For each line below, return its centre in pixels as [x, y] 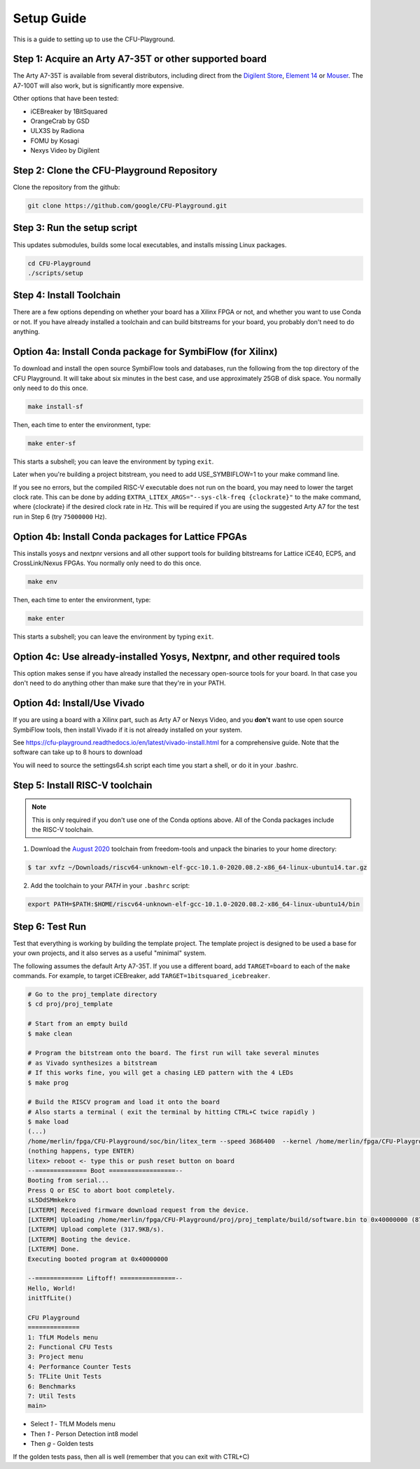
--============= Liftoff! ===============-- [105, 1279]
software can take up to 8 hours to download [78, 752]
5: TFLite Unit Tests [65, 1377]
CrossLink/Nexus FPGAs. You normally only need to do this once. [107, 563]
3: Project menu [56, 1357]
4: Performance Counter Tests [79, 1366]
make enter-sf [52, 443]
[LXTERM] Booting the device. [79, 1239]
